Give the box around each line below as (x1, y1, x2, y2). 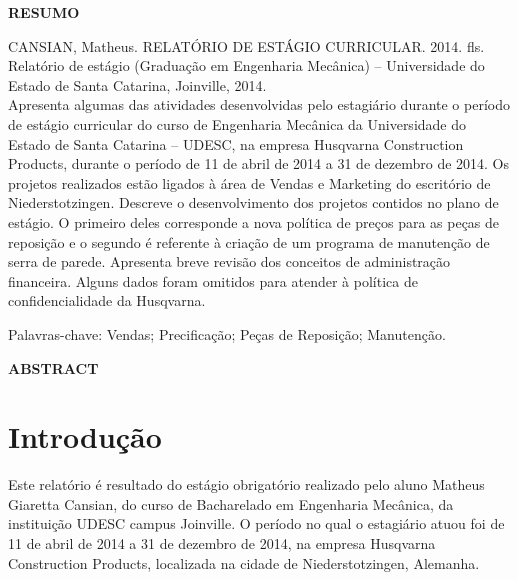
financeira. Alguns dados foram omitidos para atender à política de (8, 270, 418, 291)
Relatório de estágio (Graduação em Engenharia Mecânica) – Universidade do (8, 55, 485, 76)
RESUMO (8, 2, 80, 22)
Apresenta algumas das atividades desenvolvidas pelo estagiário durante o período (8, 94, 510, 115)
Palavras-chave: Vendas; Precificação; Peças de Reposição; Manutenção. (8, 323, 446, 344)
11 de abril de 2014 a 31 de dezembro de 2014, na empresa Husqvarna (8, 533, 436, 553)
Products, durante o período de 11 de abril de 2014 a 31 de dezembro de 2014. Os (8, 153, 510, 174)
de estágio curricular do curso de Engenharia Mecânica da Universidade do (8, 113, 467, 134)
